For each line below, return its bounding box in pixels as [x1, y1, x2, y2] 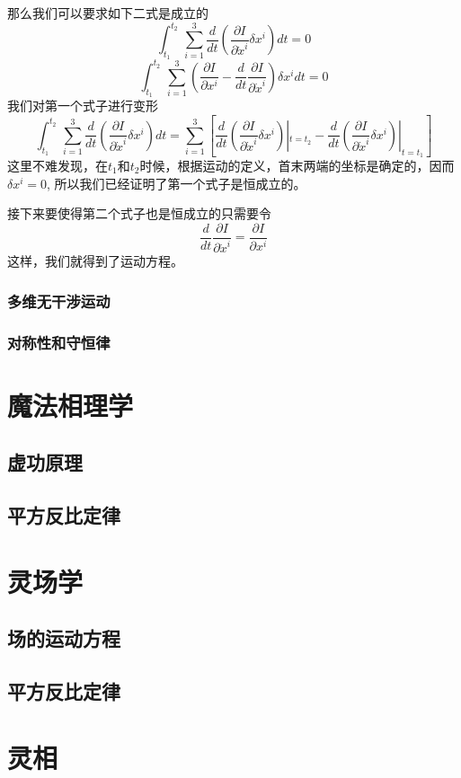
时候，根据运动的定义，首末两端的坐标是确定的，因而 [139, 156, 455, 174]
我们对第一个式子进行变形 [7, 96, 158, 114]
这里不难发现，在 [7, 156, 108, 174]
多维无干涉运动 [7, 289, 111, 312]
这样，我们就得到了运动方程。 [7, 252, 183, 270]
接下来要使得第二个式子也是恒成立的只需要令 [7, 204, 271, 223]
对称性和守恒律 [7, 331, 111, 353]
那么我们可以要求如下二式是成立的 [7, 4, 208, 22]
